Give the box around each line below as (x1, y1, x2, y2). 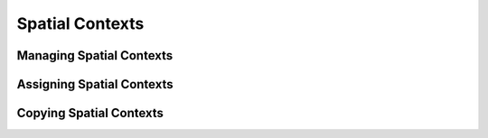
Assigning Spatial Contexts (16, 77, 174, 92)
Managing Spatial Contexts (16, 48, 174, 63)
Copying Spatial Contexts (16, 106, 164, 121)
